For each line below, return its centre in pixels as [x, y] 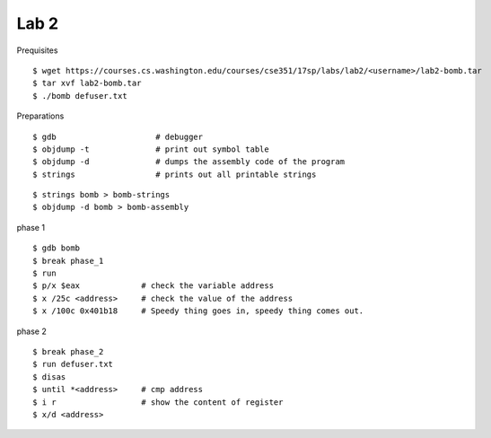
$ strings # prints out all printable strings [175, 174]
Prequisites [37, 50]
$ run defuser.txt [73, 364]
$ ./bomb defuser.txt [80, 96]
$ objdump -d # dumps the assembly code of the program [189, 162]
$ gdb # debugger [118, 136]
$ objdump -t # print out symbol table [151, 149]
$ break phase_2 [68, 351]
